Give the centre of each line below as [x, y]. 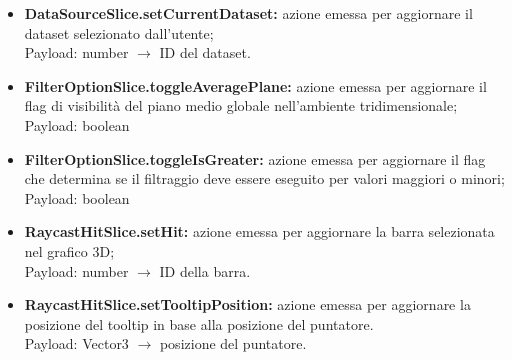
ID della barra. [205, 270]
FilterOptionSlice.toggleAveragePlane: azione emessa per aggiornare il [255, 85]
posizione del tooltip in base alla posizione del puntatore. [199, 323]
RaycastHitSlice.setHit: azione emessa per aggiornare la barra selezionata [259, 231]
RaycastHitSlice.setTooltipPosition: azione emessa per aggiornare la [247, 304]
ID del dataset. [205, 52]
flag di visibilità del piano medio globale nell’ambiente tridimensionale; [241, 105]
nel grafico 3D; [69, 250]
